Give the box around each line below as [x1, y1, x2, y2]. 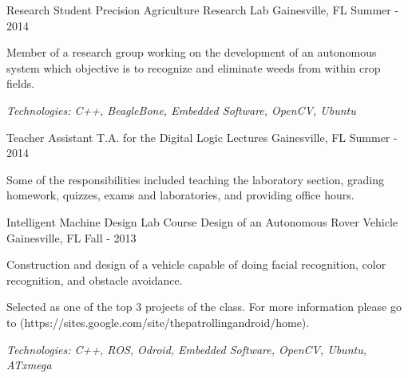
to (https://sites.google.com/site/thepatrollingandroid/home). [6, 313, 310, 330]
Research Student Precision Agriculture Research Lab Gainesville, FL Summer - [6, 2, 399, 18]
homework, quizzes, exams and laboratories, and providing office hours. [6, 187, 355, 203]
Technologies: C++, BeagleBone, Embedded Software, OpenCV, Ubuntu [6, 101, 356, 118]
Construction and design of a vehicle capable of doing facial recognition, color [6, 256, 386, 273]
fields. [6, 75, 35, 92]
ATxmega [6, 356, 52, 373]
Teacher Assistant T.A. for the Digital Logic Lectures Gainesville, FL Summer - [6, 128, 398, 145]
